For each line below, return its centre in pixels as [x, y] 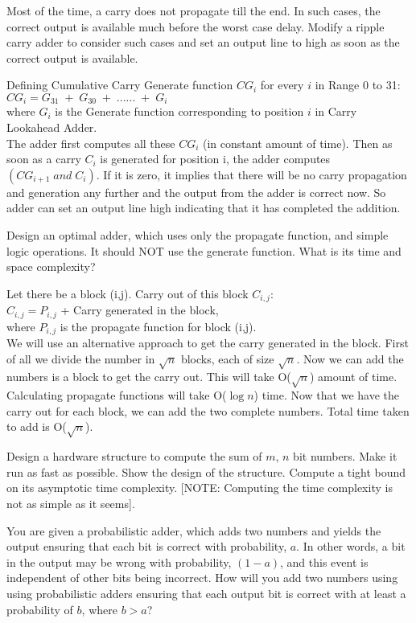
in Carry [336, 111]
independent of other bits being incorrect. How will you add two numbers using [202, 578]
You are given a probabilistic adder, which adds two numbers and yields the [194, 530]
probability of [40, 609]
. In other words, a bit [351, 546]
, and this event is [324, 562]
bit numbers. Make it [345, 456]
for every [282, 85]
